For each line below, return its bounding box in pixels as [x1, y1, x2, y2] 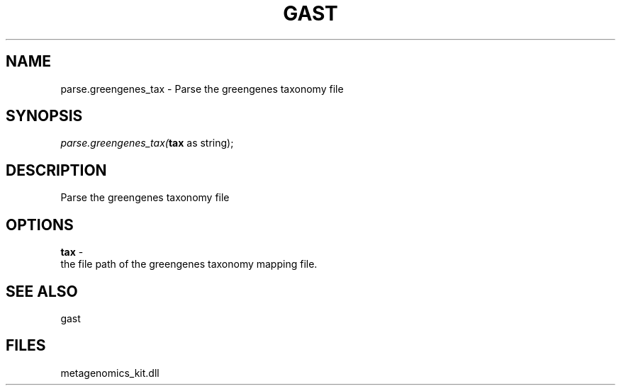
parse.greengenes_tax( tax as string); [60, 137, 234, 149]
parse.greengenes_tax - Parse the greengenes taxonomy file [60, 82, 344, 95]
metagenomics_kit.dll [60, 366, 160, 379]
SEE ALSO [6, 282, 78, 300]
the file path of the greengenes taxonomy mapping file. [60, 258, 318, 271]
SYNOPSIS [6, 107, 83, 125]
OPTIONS [6, 215, 74, 234]
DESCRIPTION [6, 161, 107, 179]
